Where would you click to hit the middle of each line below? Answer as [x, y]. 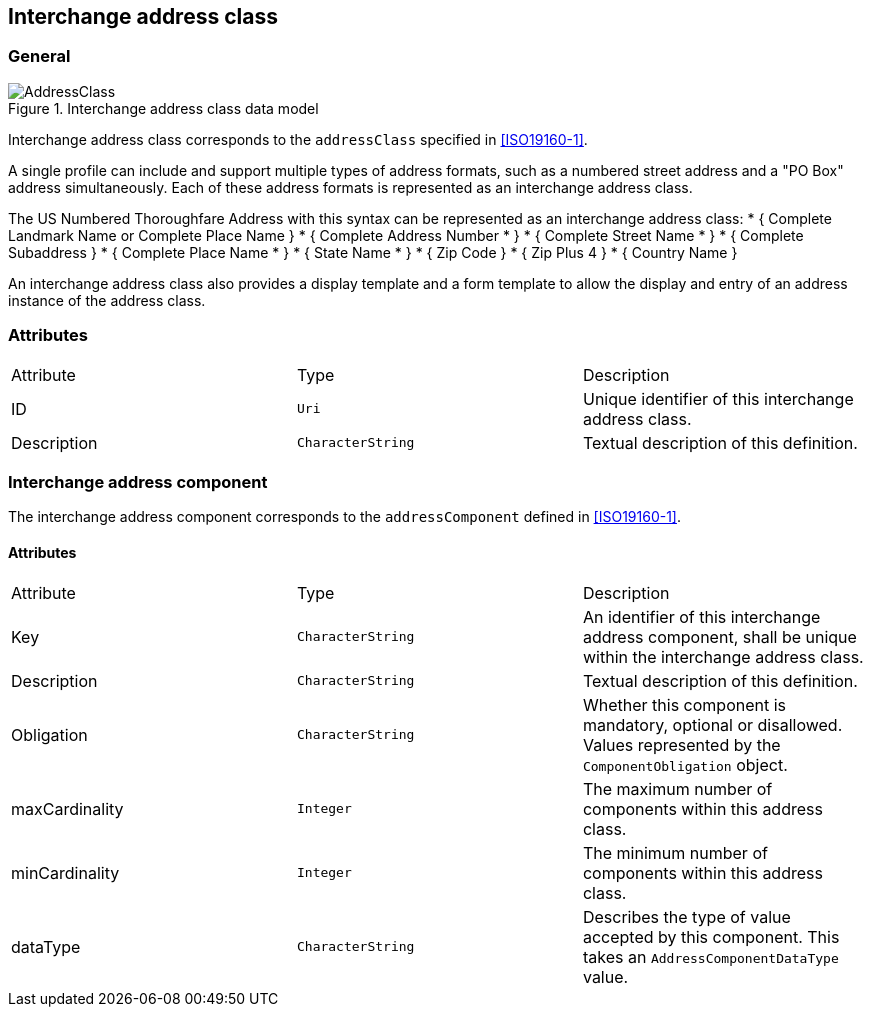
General [39, 56]
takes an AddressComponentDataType [710, 956]
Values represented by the [681, 744]
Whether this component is [684, 704]
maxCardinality [67, 808]
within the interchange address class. [723, 656]
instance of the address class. [107, 300]
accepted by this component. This [711, 936]
